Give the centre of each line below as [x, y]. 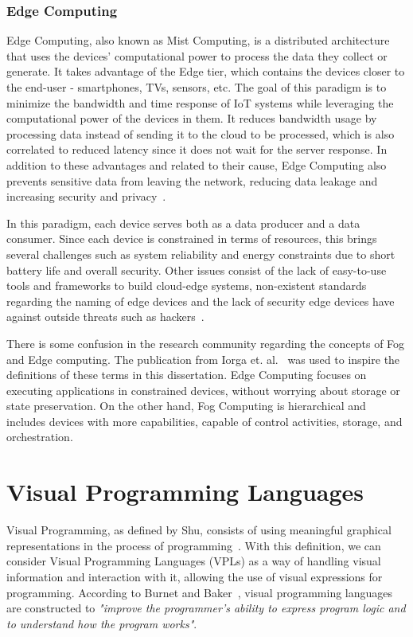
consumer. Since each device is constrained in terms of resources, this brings [192, 238]
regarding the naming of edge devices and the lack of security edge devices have [201, 301]
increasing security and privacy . [86, 196]
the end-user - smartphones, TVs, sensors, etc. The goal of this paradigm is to [197, 87]
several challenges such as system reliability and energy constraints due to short [201, 254]
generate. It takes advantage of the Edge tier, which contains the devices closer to [206, 71]
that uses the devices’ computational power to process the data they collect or [197, 55]
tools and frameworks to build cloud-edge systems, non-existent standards [187, 285]
